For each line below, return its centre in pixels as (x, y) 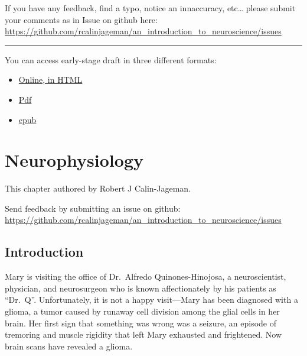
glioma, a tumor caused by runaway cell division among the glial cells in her (142, 311)
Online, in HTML (50, 80)
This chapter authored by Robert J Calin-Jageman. (98, 188)
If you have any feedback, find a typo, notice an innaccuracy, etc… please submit (150, 8)
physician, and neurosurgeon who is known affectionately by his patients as (141, 288)
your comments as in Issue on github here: (81, 19)
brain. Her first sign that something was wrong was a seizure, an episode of (141, 323)
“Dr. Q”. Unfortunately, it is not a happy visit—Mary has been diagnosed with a (151, 300)
